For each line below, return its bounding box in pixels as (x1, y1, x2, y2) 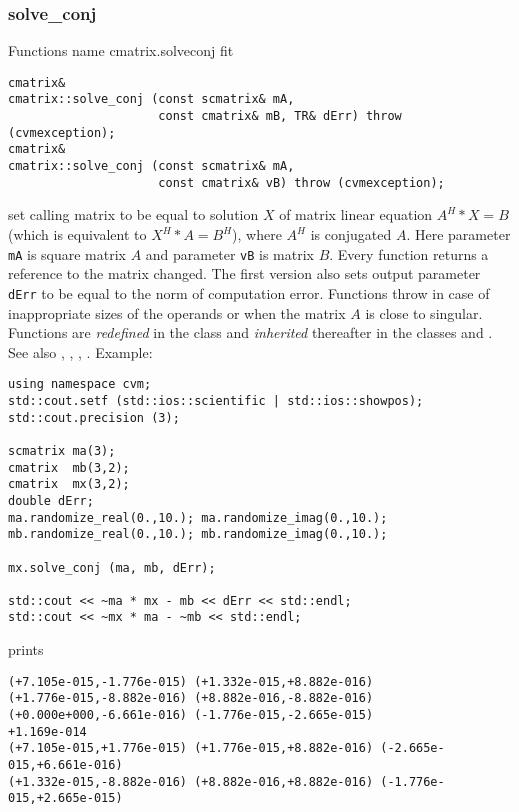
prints (8, 639, 44, 660)
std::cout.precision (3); (8, 410, 180, 425)
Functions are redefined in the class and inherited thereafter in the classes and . (8, 322, 493, 343)
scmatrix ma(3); (8, 443, 116, 458)
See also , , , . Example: (8, 341, 153, 362)
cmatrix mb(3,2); (8, 460, 130, 475)
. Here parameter (406, 224, 511, 244)
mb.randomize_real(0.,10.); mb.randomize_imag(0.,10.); (8, 527, 388, 542)
